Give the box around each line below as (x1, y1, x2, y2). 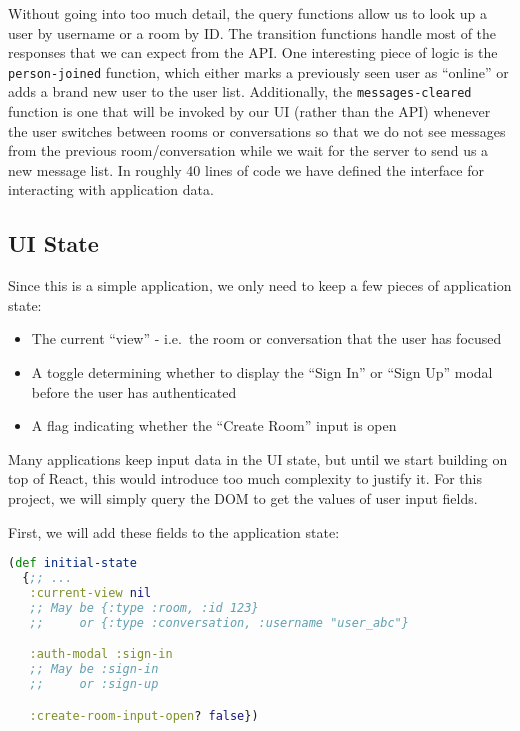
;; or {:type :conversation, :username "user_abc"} (29, 615, 409, 630)
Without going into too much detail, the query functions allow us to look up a (8, 3, 487, 23)
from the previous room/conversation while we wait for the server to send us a (8, 140, 489, 161)
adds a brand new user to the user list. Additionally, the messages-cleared (8, 81, 472, 102)
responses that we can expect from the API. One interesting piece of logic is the (8, 42, 498, 63)
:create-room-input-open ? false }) (29, 708, 259, 723)
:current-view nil (29, 585, 152, 600)
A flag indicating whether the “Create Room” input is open (31, 415, 397, 436)
